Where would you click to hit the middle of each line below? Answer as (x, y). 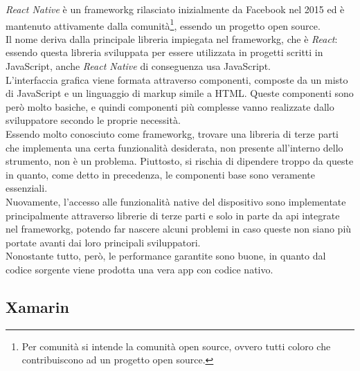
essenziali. (27, 188)
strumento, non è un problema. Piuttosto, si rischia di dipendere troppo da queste (180, 161)
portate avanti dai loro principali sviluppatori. (103, 242)
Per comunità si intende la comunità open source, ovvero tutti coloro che (176, 346)
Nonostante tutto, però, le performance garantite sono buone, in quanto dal (166, 256)
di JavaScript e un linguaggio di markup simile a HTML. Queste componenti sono (180, 93)
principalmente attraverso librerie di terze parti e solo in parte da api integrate (173, 215)
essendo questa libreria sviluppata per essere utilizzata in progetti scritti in (164, 52)
